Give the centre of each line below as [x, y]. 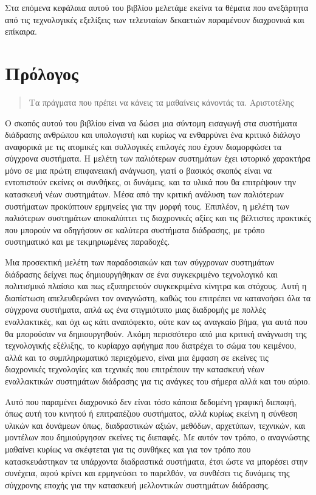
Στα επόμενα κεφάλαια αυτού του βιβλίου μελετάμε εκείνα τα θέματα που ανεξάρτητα [157, 7]
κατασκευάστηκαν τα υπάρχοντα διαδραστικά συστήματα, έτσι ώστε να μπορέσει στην [156, 461]
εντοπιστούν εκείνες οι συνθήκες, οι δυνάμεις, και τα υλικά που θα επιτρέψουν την [151, 182]
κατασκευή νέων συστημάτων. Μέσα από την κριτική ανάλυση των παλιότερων [144, 194]
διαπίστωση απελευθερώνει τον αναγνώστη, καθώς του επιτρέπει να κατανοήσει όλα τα [158, 297]
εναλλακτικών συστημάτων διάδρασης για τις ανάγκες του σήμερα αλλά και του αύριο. [158, 381]
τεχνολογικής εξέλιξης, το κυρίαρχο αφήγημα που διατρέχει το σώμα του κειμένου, [151, 345]
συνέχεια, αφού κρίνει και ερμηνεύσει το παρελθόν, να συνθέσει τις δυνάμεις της [147, 473]
